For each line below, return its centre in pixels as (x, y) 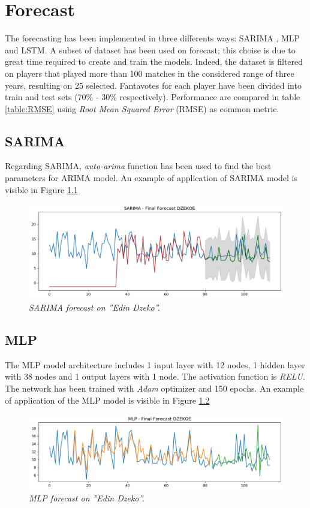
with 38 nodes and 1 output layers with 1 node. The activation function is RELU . (155, 376)
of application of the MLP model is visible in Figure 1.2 (107, 400)
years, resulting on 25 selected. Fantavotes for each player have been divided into (153, 85)
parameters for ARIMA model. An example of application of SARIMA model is (151, 178)
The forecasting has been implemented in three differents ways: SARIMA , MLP (153, 38)
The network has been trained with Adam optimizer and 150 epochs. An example (154, 388)
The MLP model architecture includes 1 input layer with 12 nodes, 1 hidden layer (155, 364)
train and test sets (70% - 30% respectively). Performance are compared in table (153, 97)
